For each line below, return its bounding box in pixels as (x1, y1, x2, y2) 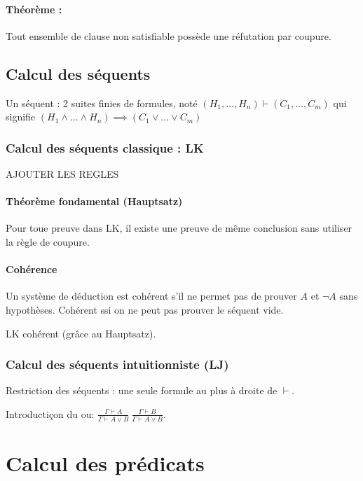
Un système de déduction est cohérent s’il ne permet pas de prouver (6, 288, 297, 303)
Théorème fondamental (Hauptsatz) (6, 194, 183, 209)
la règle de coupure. (6, 234, 90, 249)
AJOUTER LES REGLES (6, 167, 119, 181)
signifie (6, 109, 36, 124)
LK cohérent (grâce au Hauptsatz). (6, 326, 156, 340)
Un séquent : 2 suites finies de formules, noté (6, 95, 198, 110)
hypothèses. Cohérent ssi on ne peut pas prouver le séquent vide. (6, 302, 284, 316)
